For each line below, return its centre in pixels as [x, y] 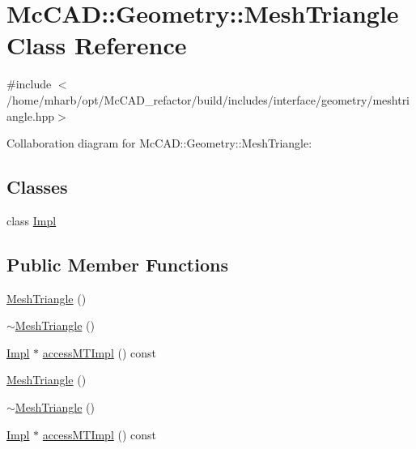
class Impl [32, 220]
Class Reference [97, 45]
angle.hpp [31, 115]
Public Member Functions [117, 264]
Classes [37, 187]
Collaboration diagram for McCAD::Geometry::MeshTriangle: [159, 143]
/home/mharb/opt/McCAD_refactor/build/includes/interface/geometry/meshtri [208, 99]
